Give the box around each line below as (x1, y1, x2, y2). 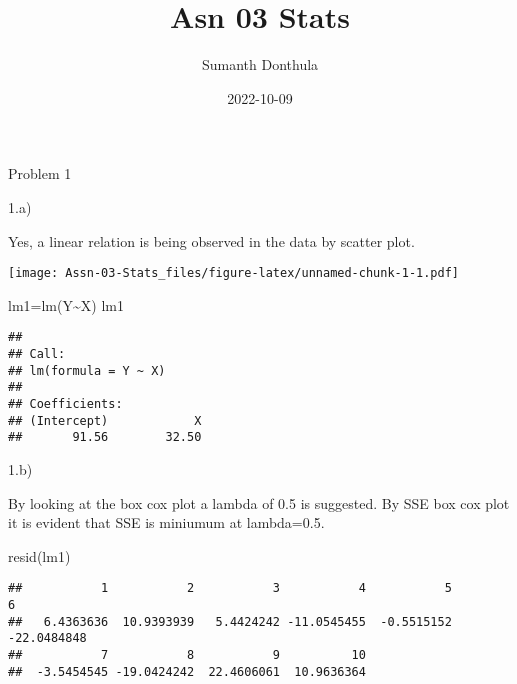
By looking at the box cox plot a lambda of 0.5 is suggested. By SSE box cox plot (8, 492, 510, 513)
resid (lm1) (8, 545, 71, 566)
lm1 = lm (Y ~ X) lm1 (8, 294, 124, 315)
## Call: (8, 347, 66, 361)
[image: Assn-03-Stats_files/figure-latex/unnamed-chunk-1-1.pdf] (8, 266, 460, 281)
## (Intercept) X (8, 413, 202, 428)
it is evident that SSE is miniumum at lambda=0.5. (8, 512, 325, 533)
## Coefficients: (8, 396, 123, 411)
